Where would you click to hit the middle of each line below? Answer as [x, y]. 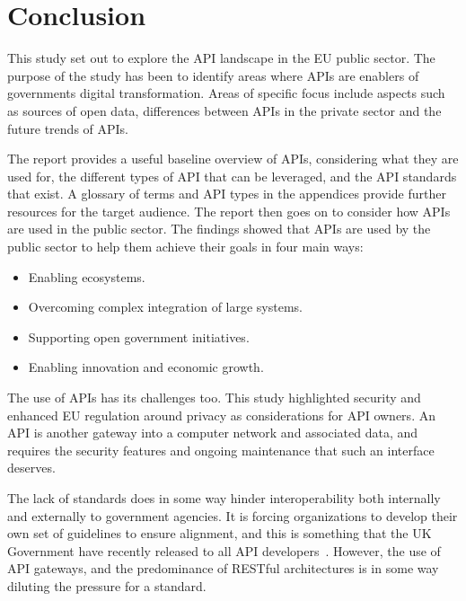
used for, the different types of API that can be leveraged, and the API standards [232, 176]
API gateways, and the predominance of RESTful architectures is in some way [223, 568]
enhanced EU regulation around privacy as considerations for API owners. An [221, 415]
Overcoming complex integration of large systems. [166, 307]
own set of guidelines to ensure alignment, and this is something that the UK [220, 533]
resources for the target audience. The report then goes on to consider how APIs [229, 211]
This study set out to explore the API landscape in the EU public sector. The [221, 58]
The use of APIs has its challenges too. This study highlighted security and [214, 398]
